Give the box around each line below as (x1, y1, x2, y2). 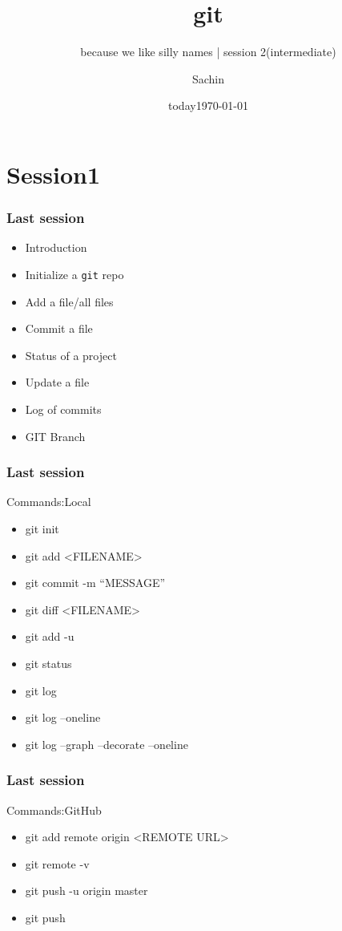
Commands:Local (6, 493, 91, 510)
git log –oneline (25, 709, 101, 726)
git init (25, 520, 59, 536)
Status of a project (25, 346, 117, 363)
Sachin (191, 70, 225, 87)
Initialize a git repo (25, 265, 124, 282)
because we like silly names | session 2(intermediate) (80, 43, 336, 60)
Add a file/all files (25, 293, 114, 310)
